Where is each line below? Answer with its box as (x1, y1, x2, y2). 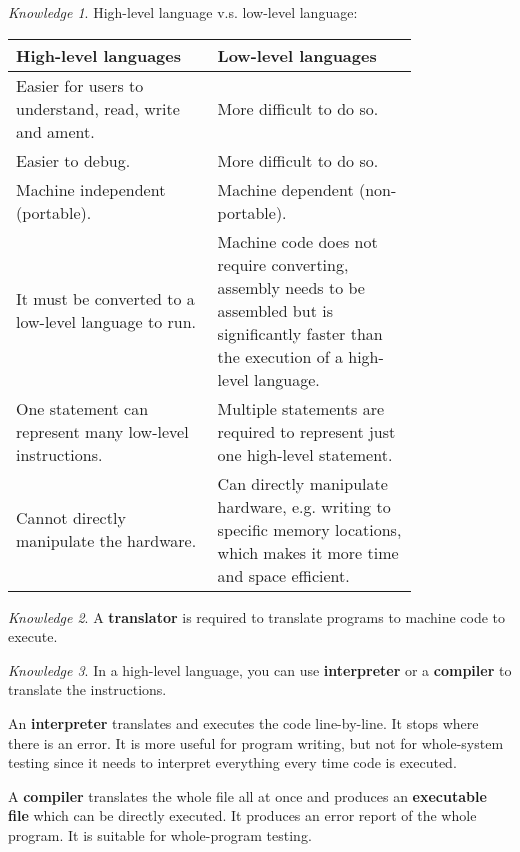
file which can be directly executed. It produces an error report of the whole (8, 805, 477, 826)
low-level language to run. (16, 310, 197, 334)
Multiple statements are (217, 396, 385, 420)
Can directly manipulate (217, 471, 388, 495)
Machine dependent (217, 177, 354, 201)
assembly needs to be (217, 275, 365, 299)
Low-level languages (217, 43, 377, 67)
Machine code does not (217, 229, 378, 253)
